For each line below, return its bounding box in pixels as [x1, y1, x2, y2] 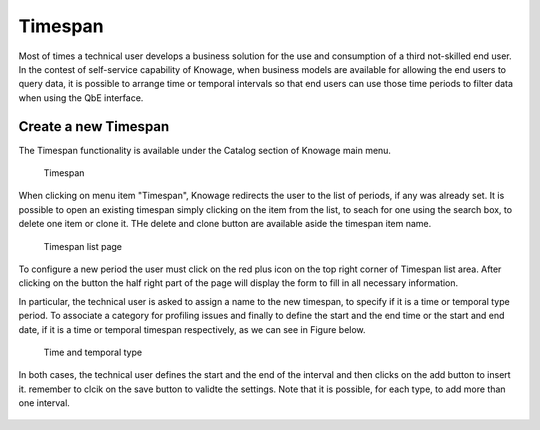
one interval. [18, 397, 70, 409]
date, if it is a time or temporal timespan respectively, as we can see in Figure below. [18, 323, 366, 335]
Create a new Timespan [18, 118, 170, 135]
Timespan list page [43, 240, 123, 252]
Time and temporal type [43, 346, 143, 358]
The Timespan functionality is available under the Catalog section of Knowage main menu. [18, 144, 392, 156]
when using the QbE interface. [18, 91, 144, 104]
